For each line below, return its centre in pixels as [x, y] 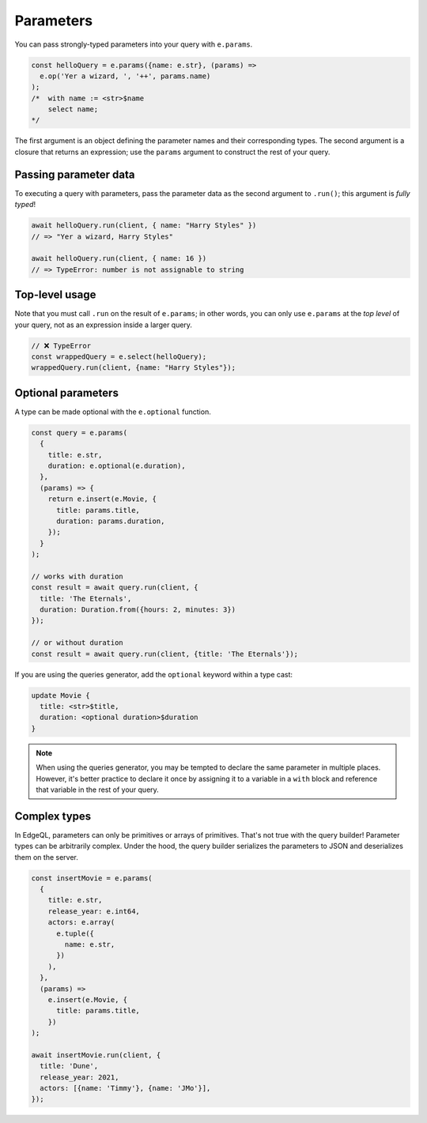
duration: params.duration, [111, 521]
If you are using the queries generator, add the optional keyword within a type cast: [153, 674]
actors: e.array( [81, 922]
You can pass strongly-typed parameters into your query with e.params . [134, 44]
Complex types [53, 816]
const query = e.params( [79, 432]
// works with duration [77, 576]
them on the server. [47, 857]
